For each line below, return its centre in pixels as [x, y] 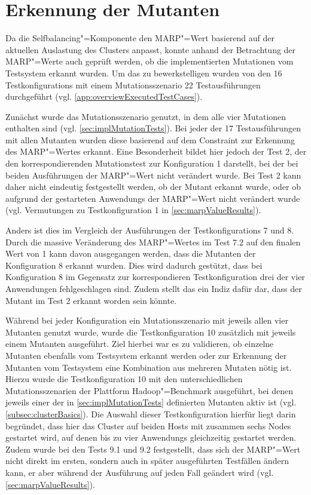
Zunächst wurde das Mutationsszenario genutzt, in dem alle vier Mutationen [146, 116]
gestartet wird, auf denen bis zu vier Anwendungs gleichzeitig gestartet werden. [151, 437]
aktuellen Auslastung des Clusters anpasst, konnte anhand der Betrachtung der [151, 49]
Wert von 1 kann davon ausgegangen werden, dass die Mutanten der [131, 253]
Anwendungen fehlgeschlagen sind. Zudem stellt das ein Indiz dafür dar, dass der [154, 288]
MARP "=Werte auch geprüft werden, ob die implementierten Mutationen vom [150, 61]
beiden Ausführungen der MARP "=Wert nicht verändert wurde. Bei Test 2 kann [153, 175]
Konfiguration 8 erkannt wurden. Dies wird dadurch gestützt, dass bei [134, 265]
